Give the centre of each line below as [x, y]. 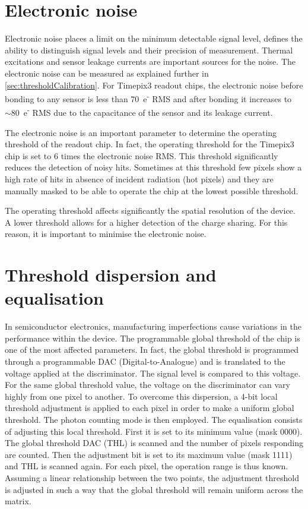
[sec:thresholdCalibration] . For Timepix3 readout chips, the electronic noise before [154, 85]
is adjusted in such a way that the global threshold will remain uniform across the [154, 489]
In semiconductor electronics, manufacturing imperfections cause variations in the [153, 326]
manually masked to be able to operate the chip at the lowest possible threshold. [152, 190]
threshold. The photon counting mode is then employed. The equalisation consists [154, 419]
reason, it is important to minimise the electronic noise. [106, 234]
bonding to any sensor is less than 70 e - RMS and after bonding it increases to [148, 98]
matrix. [18, 501]
